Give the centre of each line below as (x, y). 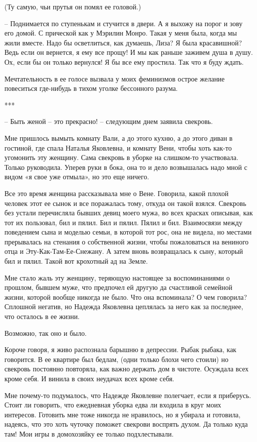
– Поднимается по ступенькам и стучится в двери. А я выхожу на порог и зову (124, 23)
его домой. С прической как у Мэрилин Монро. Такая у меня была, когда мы (121, 33)
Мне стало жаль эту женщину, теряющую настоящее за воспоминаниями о (117, 277)
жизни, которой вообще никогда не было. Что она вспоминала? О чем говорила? (126, 297)
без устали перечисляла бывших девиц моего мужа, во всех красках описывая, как (129, 213)
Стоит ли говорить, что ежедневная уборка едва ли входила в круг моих (113, 405)
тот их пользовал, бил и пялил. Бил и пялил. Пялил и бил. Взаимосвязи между (124, 222)
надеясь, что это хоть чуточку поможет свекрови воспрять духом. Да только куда (126, 424)
